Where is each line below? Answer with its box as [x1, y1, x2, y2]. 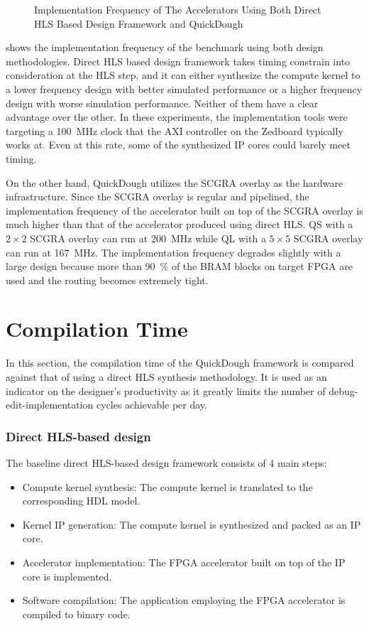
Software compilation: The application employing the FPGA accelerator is [22, 593, 346, 608]
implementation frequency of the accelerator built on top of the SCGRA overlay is [6, 203, 363, 217]
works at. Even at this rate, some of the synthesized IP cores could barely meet [6, 137, 351, 152]
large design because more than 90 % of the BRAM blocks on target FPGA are [6, 259, 353, 274]
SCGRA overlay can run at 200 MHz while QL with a [30, 230, 266, 245]
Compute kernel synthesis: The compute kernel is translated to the [22, 479, 313, 494]
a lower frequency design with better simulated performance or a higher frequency [6, 81, 363, 96]
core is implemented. [22, 568, 112, 583]
